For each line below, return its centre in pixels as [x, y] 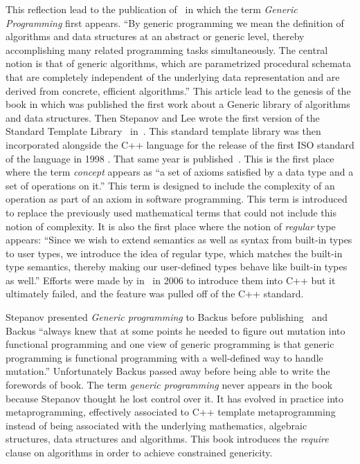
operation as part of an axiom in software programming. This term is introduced [177, 199]
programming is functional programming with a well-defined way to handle [164, 357]
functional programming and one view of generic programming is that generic [170, 344]
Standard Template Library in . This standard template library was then [163, 131]
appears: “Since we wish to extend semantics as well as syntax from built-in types [179, 240]
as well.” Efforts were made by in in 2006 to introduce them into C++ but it [171, 280]
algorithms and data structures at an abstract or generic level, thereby [155, 36]
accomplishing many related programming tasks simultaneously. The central [167, 49]
